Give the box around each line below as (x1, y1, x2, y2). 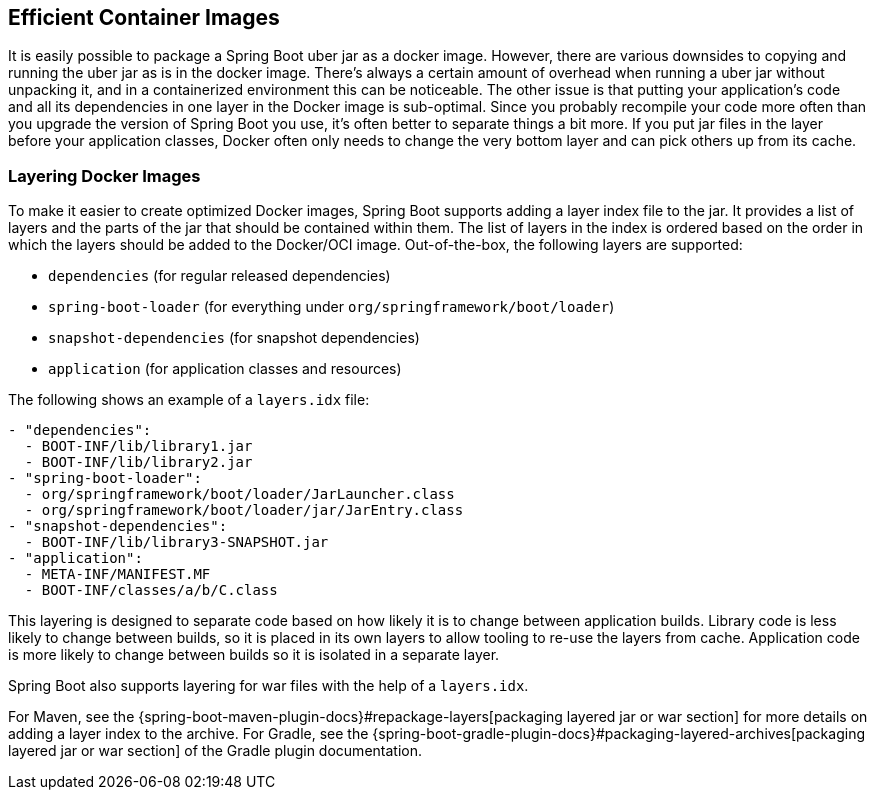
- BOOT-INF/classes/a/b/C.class (24, 582, 278, 599)
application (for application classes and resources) (48, 360, 402, 378)
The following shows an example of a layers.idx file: (8, 391, 370, 409)
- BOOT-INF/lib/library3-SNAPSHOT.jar (24, 534, 329, 551)
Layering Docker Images (8, 165, 201, 186)
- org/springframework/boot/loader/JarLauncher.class (24, 486, 455, 503)
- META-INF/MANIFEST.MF (24, 566, 211, 583)
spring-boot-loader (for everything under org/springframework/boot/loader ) (48, 298, 615, 316)
